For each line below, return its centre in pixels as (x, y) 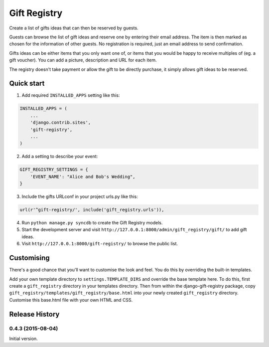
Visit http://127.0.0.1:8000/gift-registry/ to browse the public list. (100, 244)
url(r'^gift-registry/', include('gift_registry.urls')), (92, 210)
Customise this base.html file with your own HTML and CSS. (71, 300)
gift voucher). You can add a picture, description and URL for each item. (83, 60)
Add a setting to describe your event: (60, 157)
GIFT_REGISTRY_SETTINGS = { (54, 170)
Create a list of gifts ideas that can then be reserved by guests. (74, 28)
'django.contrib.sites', (61, 123)
